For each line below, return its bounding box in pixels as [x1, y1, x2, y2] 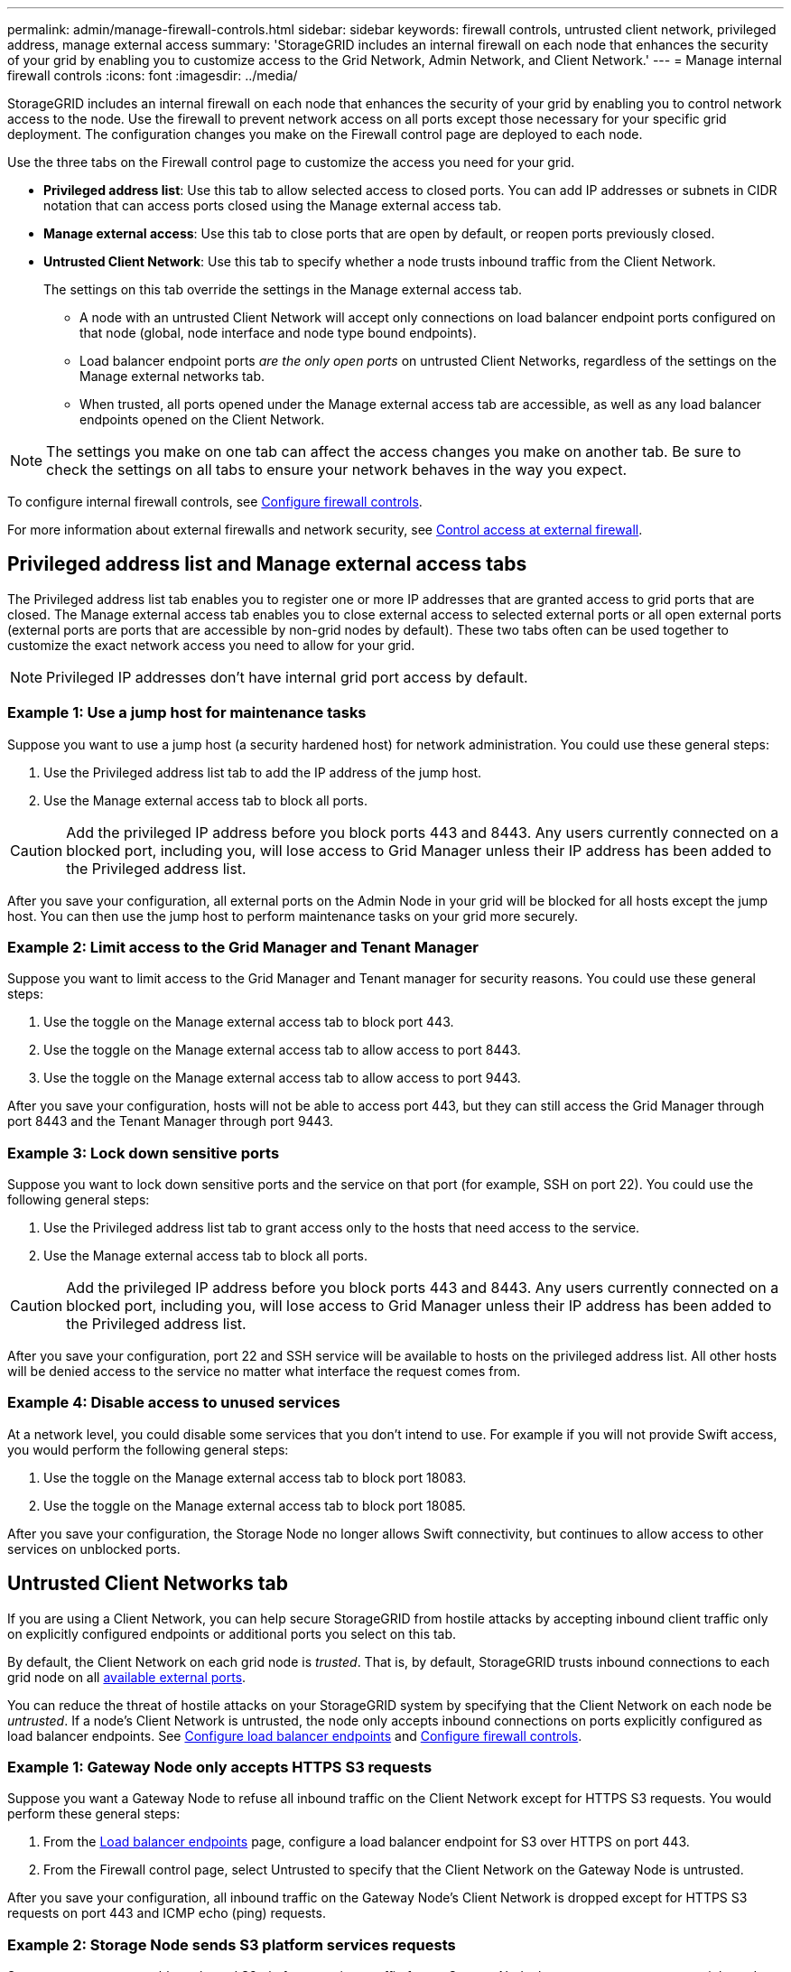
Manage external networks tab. [79, 368, 265, 384]
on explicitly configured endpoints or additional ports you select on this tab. [7, 1625, 457, 1642]
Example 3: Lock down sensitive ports [7, 1143, 280, 1162]
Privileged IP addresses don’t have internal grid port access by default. [46, 667, 528, 686]
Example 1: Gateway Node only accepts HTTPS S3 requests [7, 1758, 433, 1777]
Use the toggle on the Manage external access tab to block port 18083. [43, 1469, 467, 1485]
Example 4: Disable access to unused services [7, 1393, 340, 1412]
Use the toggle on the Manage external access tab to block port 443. [43, 1014, 454, 1030]
